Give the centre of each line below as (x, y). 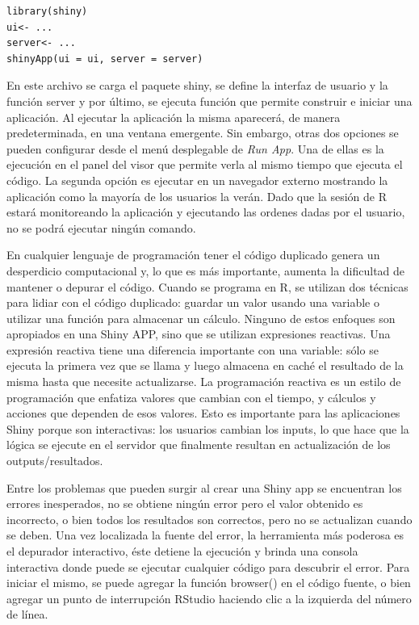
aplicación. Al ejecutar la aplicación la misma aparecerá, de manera (174, 117)
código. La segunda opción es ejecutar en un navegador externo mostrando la (197, 180)
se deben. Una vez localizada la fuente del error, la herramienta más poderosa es (205, 535)
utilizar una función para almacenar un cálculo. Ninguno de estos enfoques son (201, 318)
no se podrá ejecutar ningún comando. (101, 227)
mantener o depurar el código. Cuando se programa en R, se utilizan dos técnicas (207, 286)
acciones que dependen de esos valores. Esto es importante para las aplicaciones (203, 413)
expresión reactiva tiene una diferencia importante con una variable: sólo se (193, 349)
